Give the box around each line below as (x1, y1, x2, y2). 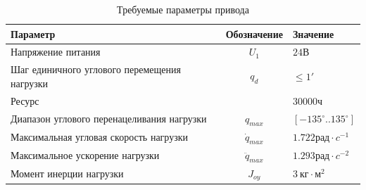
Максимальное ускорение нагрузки (11, 148, 160, 163)
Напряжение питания (11, 44, 101, 59)
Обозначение (225, 26, 283, 41)
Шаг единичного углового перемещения (11, 62, 181, 77)
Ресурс (11, 93, 39, 108)
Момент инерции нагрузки (11, 166, 124, 181)
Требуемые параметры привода (117, 2, 249, 16)
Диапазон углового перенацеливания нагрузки (11, 111, 207, 126)
